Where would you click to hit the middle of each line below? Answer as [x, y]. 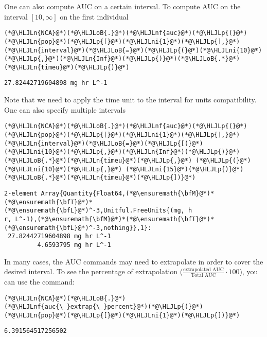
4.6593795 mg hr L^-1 [74, 245]
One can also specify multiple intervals [65, 109]
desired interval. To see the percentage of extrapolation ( [94, 271]
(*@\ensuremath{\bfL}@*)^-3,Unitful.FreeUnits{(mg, [94, 211]
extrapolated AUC [203, 269]
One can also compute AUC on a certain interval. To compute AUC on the [122, 6]
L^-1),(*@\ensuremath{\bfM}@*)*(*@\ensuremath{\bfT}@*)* [115, 219]
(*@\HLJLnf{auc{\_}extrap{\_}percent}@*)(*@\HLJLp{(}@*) [104, 307]
